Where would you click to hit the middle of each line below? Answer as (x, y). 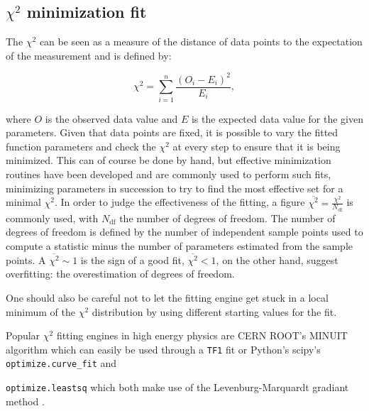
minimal (23, 202)
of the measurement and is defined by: (89, 55)
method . (25, 401)
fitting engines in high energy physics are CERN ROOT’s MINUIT (202, 335)
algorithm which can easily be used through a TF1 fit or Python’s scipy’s (163, 349)
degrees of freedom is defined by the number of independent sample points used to (184, 232)
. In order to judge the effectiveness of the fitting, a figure (180, 202)
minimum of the (40, 311)
